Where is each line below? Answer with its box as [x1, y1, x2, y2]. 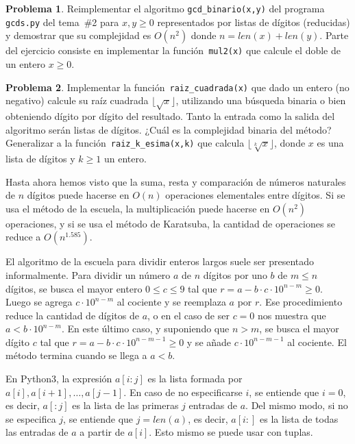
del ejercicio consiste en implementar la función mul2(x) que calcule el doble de [5, 43, 341, 58]
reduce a [5, 230, 41, 244]
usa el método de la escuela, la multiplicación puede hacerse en [5, 201, 270, 215]
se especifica [5, 411, 56, 425]
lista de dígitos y [5, 151, 75, 165]
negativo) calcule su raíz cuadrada [5, 93, 149, 108]
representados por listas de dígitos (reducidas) [157, 14, 350, 29]
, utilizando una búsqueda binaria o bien [175, 93, 346, 108]
